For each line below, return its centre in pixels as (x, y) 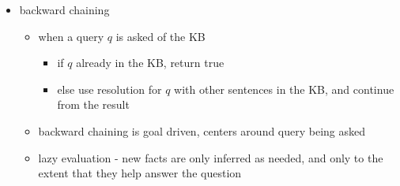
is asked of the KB (160, 36)
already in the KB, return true (150, 63)
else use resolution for (109, 89)
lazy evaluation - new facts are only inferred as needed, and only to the (211, 157)
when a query (71, 36)
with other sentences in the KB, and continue (284, 89)
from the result (93, 104)
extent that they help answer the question (140, 173)
